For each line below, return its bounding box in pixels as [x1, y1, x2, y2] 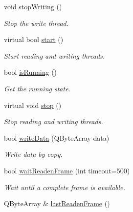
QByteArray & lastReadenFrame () [4, 198, 110, 209]
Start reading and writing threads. [4, 50, 105, 61]
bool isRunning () [4, 67, 57, 77]
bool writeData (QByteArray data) [4, 132, 110, 143]
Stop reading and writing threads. [4, 116, 103, 127]
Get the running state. [4, 83, 70, 93]
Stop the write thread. [4, 18, 69, 28]
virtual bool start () [4, 34, 64, 44]
